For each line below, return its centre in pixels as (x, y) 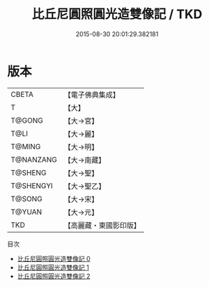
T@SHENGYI (32, 185)
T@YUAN (26, 212)
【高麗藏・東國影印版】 (102, 225)
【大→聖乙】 (85, 186)
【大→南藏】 (85, 160)
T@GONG (27, 121)
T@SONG (27, 199)
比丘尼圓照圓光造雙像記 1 (53, 267)
